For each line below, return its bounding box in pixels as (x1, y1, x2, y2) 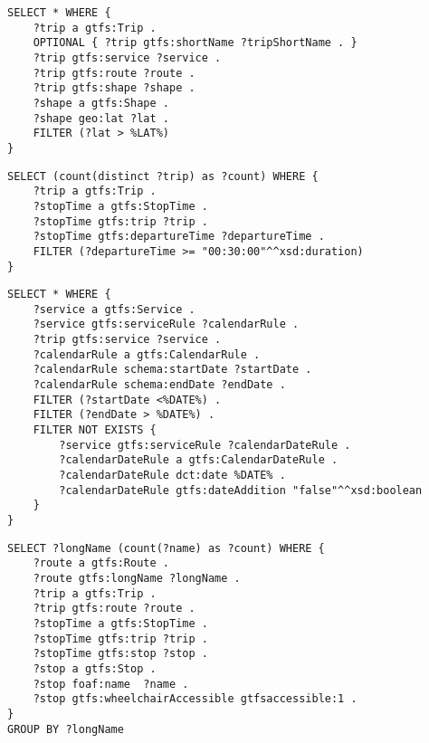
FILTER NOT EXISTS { (33, 424, 157, 437)
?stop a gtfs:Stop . (33, 662, 157, 675)
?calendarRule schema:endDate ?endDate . (33, 378, 286, 392)
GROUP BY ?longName (7, 722, 124, 736)
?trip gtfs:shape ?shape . (33, 81, 195, 95)
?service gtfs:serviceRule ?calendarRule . (33, 318, 300, 331)
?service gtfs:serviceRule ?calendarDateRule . (59, 438, 351, 452)
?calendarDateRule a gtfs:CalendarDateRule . (59, 453, 338, 467)
